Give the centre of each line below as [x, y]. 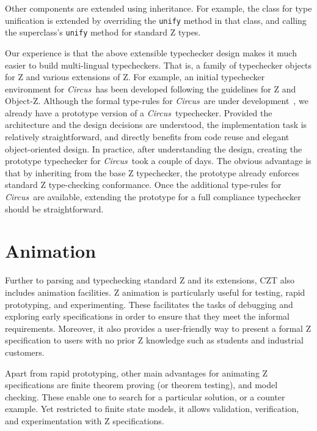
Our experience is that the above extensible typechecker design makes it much [151, 52]
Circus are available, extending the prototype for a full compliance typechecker [153, 197]
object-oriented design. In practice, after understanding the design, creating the [154, 148]
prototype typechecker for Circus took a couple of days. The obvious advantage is [158, 161]
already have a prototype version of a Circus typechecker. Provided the [139, 112]
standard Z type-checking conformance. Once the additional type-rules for [143, 185]
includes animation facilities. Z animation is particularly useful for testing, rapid [155, 292]
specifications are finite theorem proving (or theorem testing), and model [141, 385]
